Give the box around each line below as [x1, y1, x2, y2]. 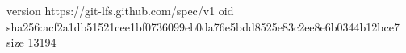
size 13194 [6, 34, 57, 51]
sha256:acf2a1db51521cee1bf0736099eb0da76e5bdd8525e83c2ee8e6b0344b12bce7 [6, 18, 400, 35]
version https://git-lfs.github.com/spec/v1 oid [6, 2, 234, 18]
